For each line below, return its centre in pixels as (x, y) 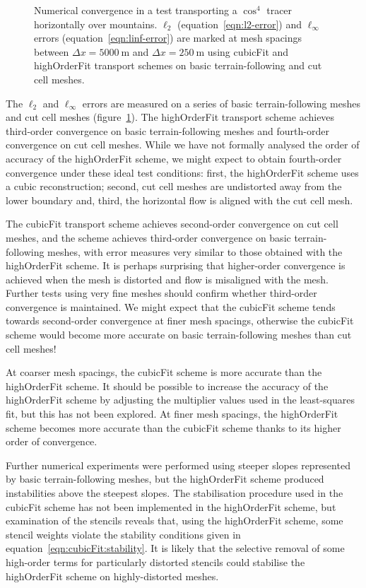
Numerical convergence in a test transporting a (136, 10)
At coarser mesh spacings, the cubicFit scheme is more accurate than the (164, 372)
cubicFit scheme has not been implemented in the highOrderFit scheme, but (171, 506)
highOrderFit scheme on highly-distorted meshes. (112, 576)
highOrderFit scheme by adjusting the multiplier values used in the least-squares (181, 400)
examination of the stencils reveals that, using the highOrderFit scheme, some (175, 521)
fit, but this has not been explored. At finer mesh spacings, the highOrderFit (172, 414)
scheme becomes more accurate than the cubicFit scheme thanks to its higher (173, 427)
